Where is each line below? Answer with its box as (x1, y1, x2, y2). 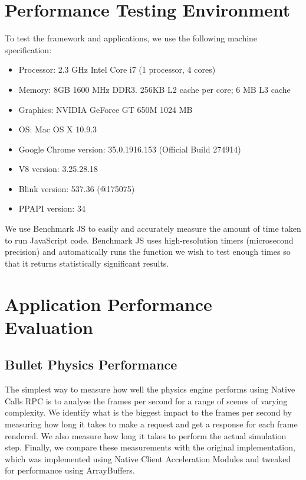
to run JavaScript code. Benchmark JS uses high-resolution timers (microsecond (5, 233, 294, 246)
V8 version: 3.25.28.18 (18, 163, 98, 175)
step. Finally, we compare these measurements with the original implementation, (5, 441, 295, 453)
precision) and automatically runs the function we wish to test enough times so (5, 245, 291, 258)
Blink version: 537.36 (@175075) (18, 182, 135, 194)
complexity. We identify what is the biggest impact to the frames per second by (5, 406, 292, 419)
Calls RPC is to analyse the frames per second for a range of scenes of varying (5, 394, 288, 407)
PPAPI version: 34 (18, 202, 85, 215)
